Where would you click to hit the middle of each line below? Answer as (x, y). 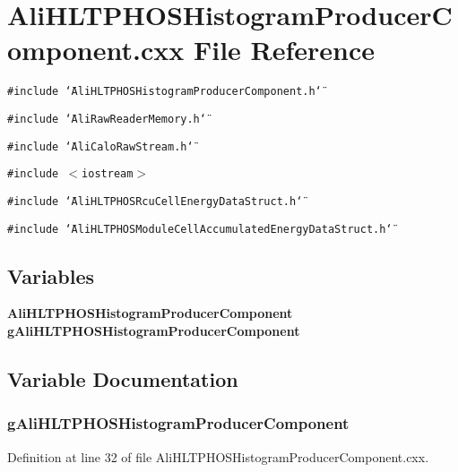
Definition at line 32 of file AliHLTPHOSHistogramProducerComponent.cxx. (218, 456)
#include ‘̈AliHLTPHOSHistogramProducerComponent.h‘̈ (164, 92)
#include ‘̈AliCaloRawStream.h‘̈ (100, 146)
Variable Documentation (123, 379)
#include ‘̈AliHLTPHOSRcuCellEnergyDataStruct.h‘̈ (155, 201)
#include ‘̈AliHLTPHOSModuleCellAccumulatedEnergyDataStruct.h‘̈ (200, 229)
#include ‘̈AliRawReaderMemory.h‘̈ (107, 119)
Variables (51, 275)
